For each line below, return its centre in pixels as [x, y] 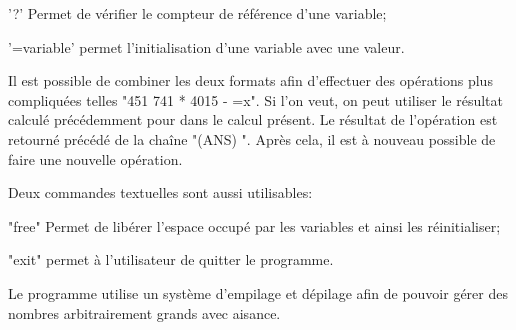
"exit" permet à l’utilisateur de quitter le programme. [171, 259]
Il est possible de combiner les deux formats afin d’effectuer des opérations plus [250, 80]
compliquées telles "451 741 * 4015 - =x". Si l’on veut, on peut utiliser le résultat [255, 99]
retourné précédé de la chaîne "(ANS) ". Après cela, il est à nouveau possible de [252, 138]
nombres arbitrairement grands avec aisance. [144, 312]
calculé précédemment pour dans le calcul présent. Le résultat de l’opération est [253, 119]
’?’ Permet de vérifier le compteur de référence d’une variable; [197, 13]
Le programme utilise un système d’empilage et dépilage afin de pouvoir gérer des [258, 292]
